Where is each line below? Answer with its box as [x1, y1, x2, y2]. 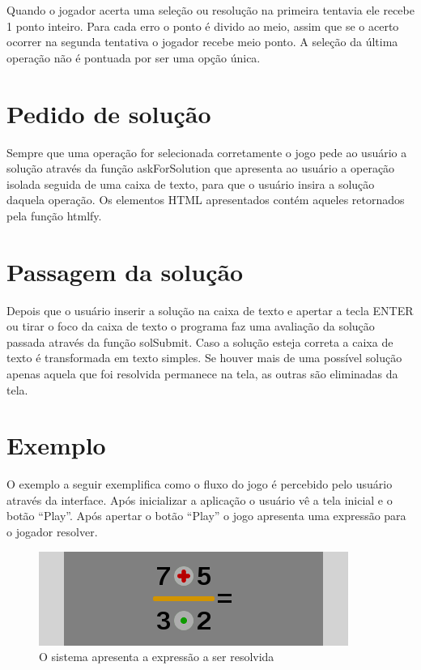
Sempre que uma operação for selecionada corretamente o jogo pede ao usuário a [6, 143, 407, 160]
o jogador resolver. [6, 523, 98, 540]
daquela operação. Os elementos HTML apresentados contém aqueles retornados [6, 191, 405, 208]
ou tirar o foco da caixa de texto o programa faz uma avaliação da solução [6, 318, 375, 335]
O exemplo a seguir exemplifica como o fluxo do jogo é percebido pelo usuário [6, 476, 393, 493]
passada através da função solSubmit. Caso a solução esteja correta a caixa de [6, 333, 393, 350]
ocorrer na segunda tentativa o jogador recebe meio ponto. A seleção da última [6, 33, 398, 50]
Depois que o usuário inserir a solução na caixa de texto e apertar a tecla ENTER [6, 301, 414, 318]
